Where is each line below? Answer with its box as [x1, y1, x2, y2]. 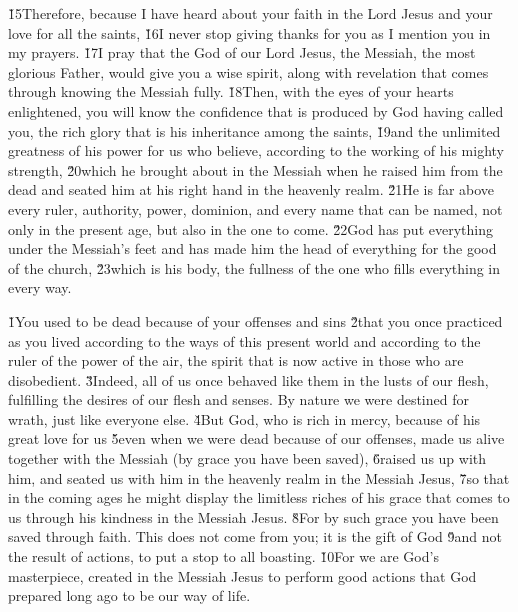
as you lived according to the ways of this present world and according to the [8, 330, 481, 351]
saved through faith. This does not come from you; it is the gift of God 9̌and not [8, 526, 503, 547]
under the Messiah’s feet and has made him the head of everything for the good [8, 238, 497, 259]
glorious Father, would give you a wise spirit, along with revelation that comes [8, 61, 489, 82]
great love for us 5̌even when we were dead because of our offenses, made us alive [8, 428, 505, 449]
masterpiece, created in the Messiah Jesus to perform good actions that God [8, 565, 477, 586]
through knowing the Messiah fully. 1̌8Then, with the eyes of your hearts [8, 81, 454, 102]
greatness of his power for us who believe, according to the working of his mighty [8, 140, 505, 161]
